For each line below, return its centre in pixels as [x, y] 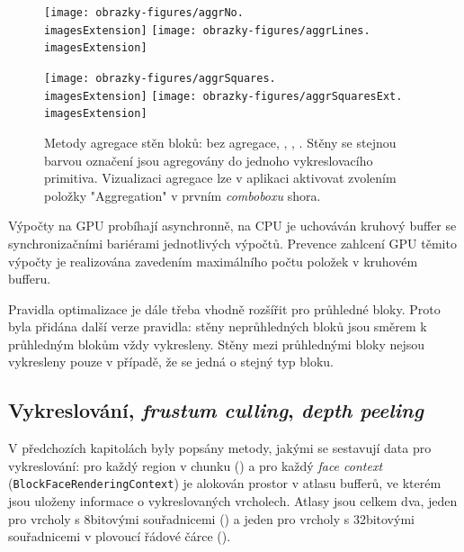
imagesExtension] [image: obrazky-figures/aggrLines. [207, 30]
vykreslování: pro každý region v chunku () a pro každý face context [196, 465]
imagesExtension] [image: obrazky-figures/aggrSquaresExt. [223, 96]
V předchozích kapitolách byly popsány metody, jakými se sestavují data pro [220, 448]
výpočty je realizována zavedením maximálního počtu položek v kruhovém [213, 261]
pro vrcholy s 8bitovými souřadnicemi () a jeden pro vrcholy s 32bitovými [211, 518]
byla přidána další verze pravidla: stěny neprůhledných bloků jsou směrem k [218, 326]
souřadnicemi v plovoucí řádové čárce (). [120, 536]
